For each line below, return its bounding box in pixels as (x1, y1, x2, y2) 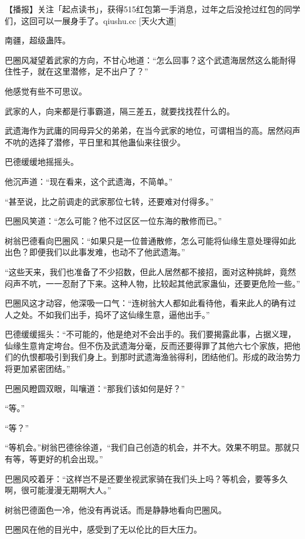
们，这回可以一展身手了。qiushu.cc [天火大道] (5, 14, 177, 26)
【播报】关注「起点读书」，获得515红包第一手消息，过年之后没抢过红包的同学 (5, 3, 300, 15)
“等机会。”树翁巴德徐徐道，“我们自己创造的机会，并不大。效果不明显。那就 (5, 441, 292, 453)
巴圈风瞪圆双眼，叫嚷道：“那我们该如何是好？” (5, 382, 185, 394)
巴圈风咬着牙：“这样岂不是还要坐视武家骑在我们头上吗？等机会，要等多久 (5, 472, 288, 484)
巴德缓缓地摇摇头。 (5, 155, 79, 168)
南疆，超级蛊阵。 (5, 34, 70, 46)
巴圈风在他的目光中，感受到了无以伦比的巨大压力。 (5, 523, 202, 535)
